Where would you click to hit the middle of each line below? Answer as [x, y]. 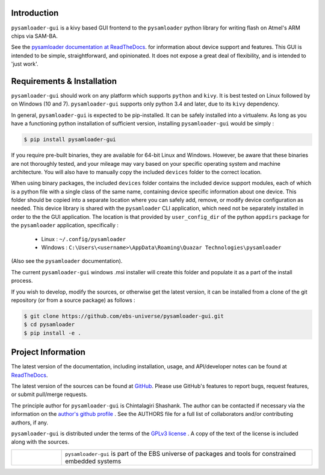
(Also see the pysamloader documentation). [67, 261]
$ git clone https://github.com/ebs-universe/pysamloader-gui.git [124, 316]
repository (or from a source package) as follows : [73, 300]
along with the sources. [40, 442]
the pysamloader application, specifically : [65, 225]
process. [22, 281]
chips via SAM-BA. [35, 36]
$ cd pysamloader [49, 325]
